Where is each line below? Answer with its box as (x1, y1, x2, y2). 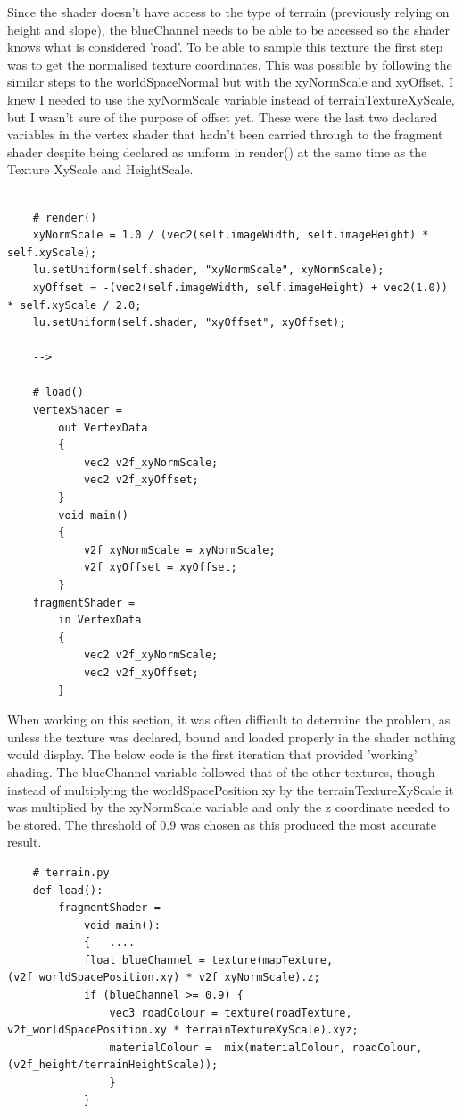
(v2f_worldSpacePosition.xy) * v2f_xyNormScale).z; (7, 971, 320, 984)
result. (7, 833, 42, 851)
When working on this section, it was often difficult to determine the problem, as (7, 710, 451, 729)
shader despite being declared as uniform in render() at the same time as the (7, 142, 427, 161)
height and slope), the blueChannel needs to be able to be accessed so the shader (7, 20, 450, 38)
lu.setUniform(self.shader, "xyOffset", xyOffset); (32, 316, 346, 330)
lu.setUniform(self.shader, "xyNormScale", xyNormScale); (32, 264, 384, 277)
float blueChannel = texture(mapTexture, (83, 953, 334, 967)
